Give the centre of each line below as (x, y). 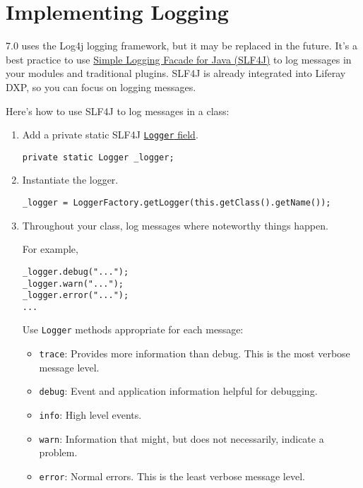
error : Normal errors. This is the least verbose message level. (172, 476)
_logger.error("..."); (76, 296)
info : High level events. (90, 415)
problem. (58, 452)
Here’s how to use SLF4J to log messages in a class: (118, 111)
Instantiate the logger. (70, 180)
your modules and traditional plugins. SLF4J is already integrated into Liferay (176, 73)
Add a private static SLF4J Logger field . (110, 135)
